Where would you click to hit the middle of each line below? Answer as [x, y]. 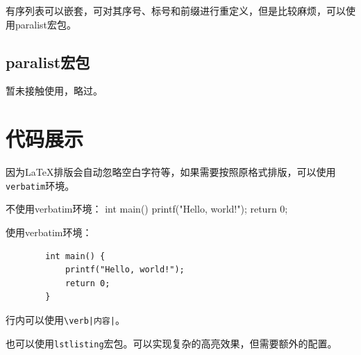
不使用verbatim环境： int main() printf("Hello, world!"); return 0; [147, 209]
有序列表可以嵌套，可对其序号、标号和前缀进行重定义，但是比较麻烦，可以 [176, 10]
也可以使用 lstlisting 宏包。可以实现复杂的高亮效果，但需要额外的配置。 [171, 343]
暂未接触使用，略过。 [54, 91]
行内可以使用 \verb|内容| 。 [65, 319]
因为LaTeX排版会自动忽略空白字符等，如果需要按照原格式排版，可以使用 [171, 172]
